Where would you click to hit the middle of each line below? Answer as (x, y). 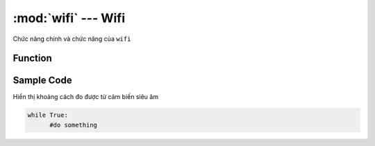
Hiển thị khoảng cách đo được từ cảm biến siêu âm (86, 97)
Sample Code (42, 81)
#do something (73, 125)
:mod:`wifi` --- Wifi (69, 18)
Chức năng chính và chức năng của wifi (72, 39)
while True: (48, 115)
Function (32, 58)
